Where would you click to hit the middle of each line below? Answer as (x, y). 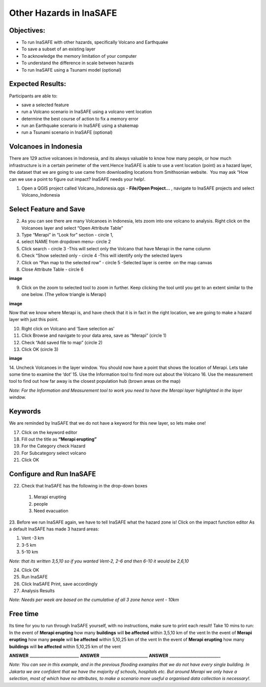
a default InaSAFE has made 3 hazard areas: (54, 529)
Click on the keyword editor (49, 432)
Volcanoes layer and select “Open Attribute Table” (72, 228)
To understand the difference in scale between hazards (78, 63)
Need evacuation (51, 511)
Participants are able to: (33, 96)
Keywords (25, 412)
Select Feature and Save (47, 209)
